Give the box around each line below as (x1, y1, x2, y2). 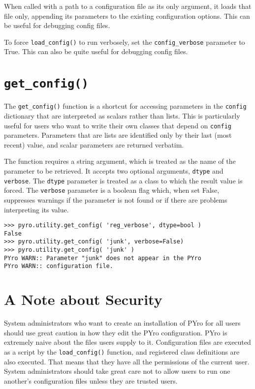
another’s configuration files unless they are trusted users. (4, 375, 178, 386)
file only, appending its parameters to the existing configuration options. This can (4, 10, 250, 21)
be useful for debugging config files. (4, 20, 110, 30)
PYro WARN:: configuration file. (4, 263, 113, 270)
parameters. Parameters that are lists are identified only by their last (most (4, 130, 232, 140)
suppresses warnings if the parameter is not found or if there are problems (4, 194, 227, 205)
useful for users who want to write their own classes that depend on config (4, 120, 231, 130)
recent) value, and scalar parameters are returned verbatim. (4, 139, 184, 150)
